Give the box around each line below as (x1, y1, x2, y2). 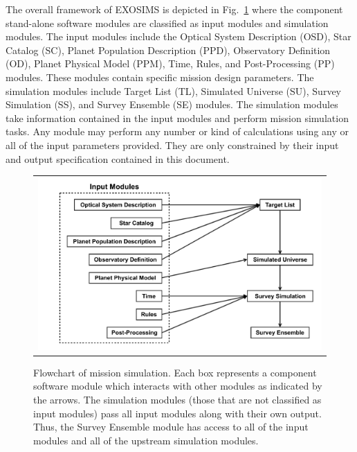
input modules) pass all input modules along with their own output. (33, 406, 322, 420)
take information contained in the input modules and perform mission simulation (6, 110, 349, 125)
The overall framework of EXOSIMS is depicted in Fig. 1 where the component (6, 2, 343, 16)
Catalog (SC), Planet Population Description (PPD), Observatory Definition (6, 42, 331, 57)
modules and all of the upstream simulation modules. (33, 433, 259, 447)
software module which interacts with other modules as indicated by (33, 379, 322, 393)
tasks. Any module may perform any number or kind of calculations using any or (6, 124, 349, 139)
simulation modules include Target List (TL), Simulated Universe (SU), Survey (6, 83, 342, 98)
